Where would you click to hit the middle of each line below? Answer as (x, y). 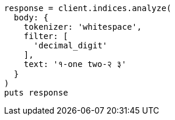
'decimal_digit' (71, 45)
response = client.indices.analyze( (88, 8)
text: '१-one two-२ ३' (75, 64)
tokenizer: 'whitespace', (83, 27)
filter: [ (46, 36)
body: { (31, 17)
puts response (36, 93)
